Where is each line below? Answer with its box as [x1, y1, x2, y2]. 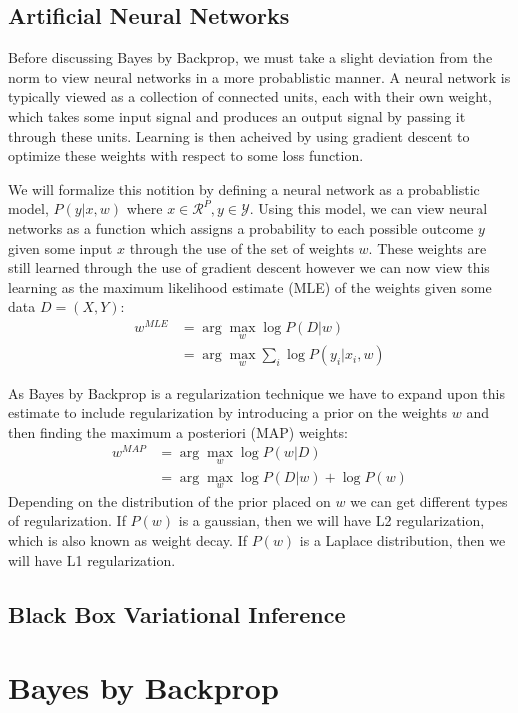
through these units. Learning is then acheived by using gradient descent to [8, 125, 470, 146]
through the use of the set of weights [129, 237, 354, 258]
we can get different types [350, 490, 508, 511]
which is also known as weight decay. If [8, 530, 247, 551]
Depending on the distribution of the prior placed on [8, 490, 331, 511]
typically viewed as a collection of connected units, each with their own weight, [8, 86, 492, 107]
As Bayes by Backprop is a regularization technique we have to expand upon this [8, 382, 506, 403]
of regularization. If [8, 510, 126, 531]
